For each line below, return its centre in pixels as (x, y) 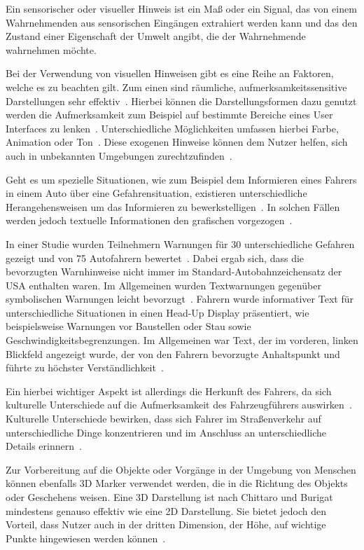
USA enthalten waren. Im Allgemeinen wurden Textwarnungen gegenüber (163, 285)
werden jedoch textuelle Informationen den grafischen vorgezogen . (149, 220)
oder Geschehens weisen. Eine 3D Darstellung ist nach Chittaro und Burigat (169, 497)
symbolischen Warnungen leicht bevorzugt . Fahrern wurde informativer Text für (180, 299)
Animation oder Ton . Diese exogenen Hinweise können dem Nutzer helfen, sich (177, 142)
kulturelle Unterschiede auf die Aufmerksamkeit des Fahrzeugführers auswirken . (179, 405)
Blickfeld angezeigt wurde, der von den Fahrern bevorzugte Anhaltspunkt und (173, 353)
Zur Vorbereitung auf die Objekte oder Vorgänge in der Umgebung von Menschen (181, 469)
